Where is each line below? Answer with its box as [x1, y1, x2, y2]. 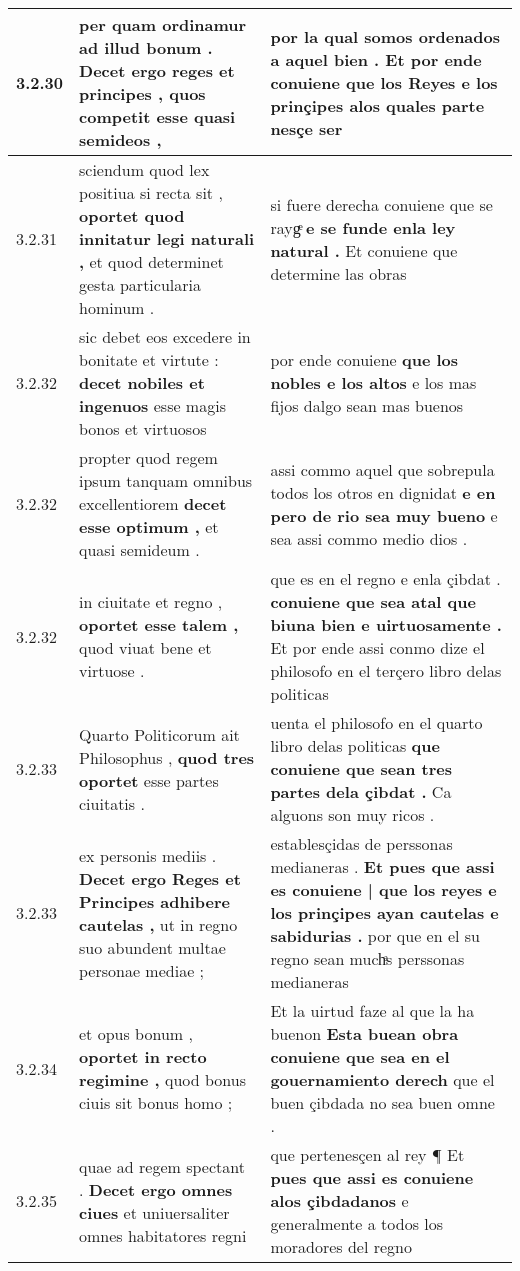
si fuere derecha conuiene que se [270, 192, 493, 216]
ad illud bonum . [79, 36, 213, 59]
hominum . [79, 296, 155, 319]
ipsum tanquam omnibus [79, 469, 253, 492]
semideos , [79, 128, 162, 151]
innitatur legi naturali [79, 227, 255, 250]
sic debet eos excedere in [79, 325, 251, 348]
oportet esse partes [79, 768, 219, 792]
